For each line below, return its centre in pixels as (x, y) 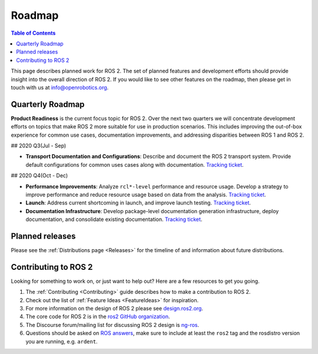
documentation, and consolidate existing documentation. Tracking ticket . (114, 219)
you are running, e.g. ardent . (62, 341)
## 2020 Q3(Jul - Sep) (39, 145)
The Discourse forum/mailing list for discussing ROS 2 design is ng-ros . (112, 325)
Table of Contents (33, 33)
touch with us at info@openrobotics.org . (60, 87)
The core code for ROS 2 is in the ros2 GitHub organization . (98, 317)
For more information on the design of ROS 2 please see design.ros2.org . (114, 309)
